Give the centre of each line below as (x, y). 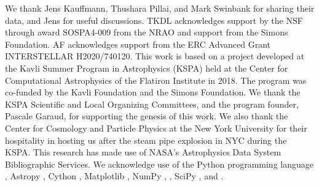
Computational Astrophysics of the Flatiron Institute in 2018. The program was (156, 80)
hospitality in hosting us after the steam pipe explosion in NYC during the (146, 140)
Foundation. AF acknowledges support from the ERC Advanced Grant (138, 44)
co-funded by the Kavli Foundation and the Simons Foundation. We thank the (153, 92)
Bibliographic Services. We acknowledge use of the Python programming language (159, 164)
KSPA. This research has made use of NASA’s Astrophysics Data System (143, 152)
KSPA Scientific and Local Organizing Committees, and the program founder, (152, 104)
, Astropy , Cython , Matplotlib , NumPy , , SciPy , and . (114, 176)
